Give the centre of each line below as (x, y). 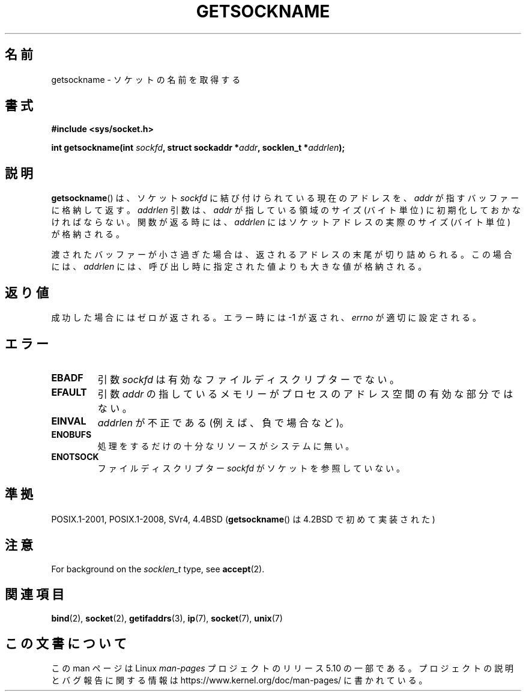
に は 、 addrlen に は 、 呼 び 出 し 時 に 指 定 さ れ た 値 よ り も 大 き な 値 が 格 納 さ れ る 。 (239, 267)
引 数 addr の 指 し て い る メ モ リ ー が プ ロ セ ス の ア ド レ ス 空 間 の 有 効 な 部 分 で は (305, 394)
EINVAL (69, 421)
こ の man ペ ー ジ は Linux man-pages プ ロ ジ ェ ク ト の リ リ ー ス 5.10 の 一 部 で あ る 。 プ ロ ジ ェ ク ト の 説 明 (283, 668)
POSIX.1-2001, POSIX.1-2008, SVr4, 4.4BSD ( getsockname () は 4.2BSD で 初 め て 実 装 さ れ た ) (243, 519)
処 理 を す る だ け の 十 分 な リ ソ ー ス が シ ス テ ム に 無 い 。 (226, 446)
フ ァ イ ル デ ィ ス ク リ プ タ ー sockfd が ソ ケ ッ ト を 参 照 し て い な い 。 (251, 468)
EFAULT (69, 392)
